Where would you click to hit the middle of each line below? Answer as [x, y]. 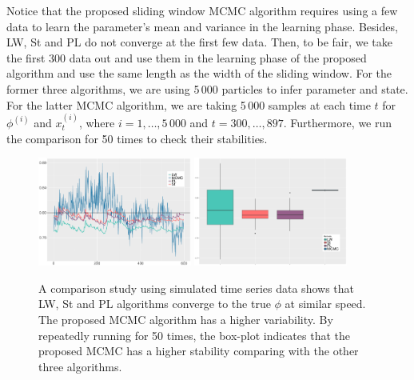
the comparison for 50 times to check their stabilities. [137, 138]
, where [97, 122]
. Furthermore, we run [338, 122]
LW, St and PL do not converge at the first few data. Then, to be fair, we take [199, 42]
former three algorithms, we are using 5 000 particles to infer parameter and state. [207, 88]
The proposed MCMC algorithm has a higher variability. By [186, 319]
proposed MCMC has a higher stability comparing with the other [199, 351]
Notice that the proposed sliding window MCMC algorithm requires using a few [202, 10]
